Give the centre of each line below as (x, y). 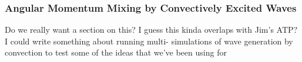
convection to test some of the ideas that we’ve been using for (116, 52)
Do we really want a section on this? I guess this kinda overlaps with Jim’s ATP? (151, 30)
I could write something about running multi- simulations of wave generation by (149, 41)
